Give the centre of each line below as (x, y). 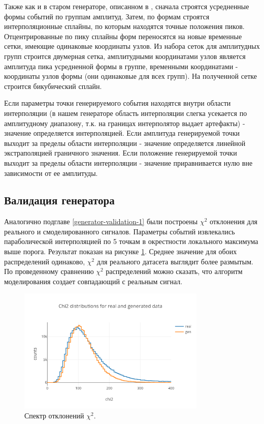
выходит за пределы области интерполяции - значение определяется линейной (125, 143)
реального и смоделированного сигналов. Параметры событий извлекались (120, 231)
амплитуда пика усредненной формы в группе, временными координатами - (121, 66)
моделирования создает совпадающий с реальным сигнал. (93, 281)
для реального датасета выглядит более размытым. (175, 261)
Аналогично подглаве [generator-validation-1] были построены (101, 221)
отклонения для (234, 221)
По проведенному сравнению (49, 271)
